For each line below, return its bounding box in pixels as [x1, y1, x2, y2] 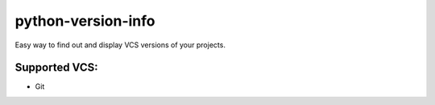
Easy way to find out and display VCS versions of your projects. [14, 40, 226, 50]
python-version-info [14, 12, 156, 30]
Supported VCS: [14, 61, 98, 75]
